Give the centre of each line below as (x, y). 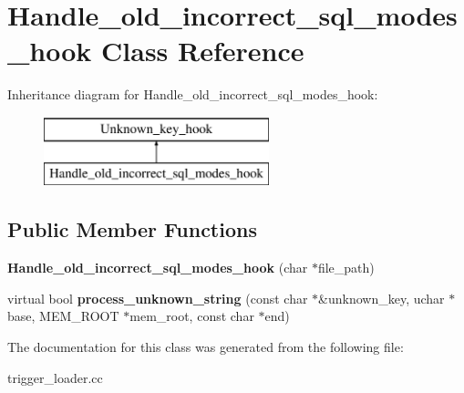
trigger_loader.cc (55, 377)
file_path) (346, 268)
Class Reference (203, 51)
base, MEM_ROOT (63, 316)
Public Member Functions (132, 229)
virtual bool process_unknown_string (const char (158, 298)
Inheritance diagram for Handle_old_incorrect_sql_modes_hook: (193, 94)
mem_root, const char (192, 316)
